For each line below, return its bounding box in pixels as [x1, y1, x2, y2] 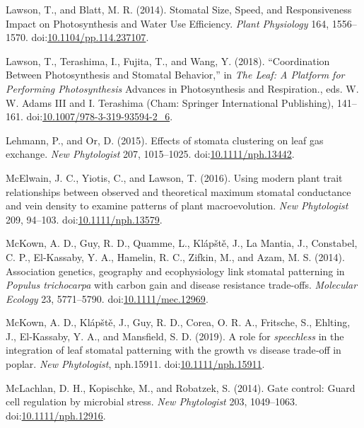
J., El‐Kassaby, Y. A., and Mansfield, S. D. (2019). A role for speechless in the [6, 328, 344, 343]
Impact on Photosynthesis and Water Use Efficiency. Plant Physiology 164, [6, 16, 329, 30]
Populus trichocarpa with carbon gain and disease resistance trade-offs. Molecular [6, 277, 358, 292]
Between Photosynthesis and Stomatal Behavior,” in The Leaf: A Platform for [6, 67, 345, 82]
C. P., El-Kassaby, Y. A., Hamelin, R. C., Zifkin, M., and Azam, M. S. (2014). [6, 249, 345, 264]
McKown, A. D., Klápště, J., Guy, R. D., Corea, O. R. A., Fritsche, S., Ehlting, [6, 315, 351, 330]
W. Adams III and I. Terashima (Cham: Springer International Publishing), [6, 95, 334, 110]
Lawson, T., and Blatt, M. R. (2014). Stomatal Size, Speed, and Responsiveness [6, 2, 352, 16]
